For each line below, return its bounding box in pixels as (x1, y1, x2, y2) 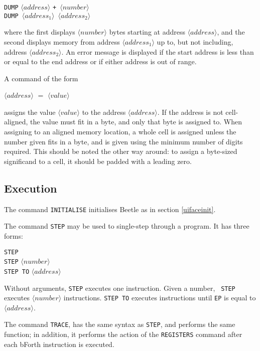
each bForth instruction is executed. (4, 338, 114, 349)
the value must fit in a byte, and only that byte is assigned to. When (30, 116, 242, 127)
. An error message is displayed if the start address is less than (61, 46, 254, 57)
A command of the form (4, 73, 78, 83)
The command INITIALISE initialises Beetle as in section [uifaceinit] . (4, 204, 216, 214)
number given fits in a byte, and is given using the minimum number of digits (4, 136, 243, 146)
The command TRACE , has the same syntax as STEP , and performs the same (4, 319, 235, 329)
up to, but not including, (157, 36, 233, 47)
